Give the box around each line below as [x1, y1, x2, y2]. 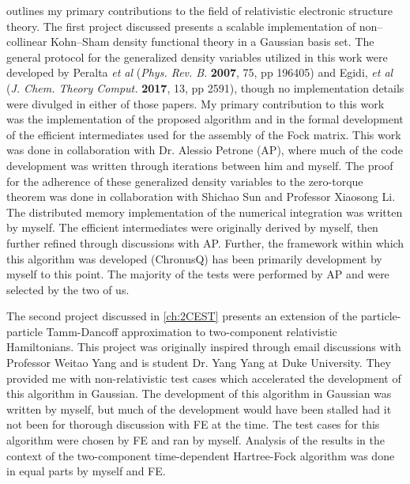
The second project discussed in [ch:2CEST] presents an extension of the [6, 308, 358, 324]
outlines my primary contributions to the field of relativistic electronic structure [6, 2, 393, 18]
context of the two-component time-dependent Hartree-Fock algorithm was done [6, 447, 395, 463]
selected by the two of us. [6, 281, 130, 297]
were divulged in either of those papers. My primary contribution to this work [6, 95, 385, 112]
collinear [6, 33, 47, 50]
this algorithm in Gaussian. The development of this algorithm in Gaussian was [6, 385, 392, 402]
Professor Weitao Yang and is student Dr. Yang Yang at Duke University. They [6, 354, 391, 371]
